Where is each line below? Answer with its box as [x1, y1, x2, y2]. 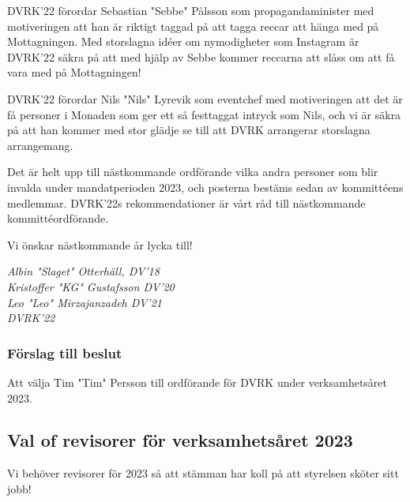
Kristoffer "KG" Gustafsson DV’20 [7, 278, 175, 294]
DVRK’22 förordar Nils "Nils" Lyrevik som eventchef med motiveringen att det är [7, 90, 403, 107]
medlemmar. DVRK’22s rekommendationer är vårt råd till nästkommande [7, 194, 366, 211]
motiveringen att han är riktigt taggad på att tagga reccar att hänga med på [7, 17, 379, 34]
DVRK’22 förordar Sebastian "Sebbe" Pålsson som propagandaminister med [7, 2, 374, 18]
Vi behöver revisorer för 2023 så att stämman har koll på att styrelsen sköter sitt [7, 465, 399, 481]
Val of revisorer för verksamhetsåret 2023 [7, 428, 353, 452]
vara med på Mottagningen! [7, 64, 141, 81]
